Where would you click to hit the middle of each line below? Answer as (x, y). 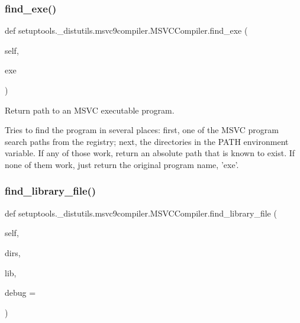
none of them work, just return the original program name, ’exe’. (122, 164)
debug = (20, 293)
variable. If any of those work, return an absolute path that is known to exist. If (150, 153)
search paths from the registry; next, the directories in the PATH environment (147, 141)
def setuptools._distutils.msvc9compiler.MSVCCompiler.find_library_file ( (141, 213)
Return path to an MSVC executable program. (90, 110)
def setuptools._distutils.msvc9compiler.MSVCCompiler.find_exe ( (126, 30)
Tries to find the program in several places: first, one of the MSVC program (142, 130)
